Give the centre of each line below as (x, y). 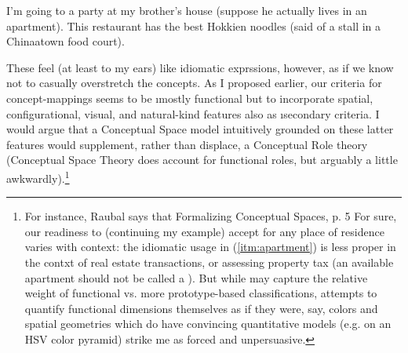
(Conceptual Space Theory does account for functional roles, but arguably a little (202, 160)
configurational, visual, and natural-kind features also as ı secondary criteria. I (193, 113)
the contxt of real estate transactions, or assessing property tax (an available (209, 262)
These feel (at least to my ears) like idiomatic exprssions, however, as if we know (200, 67)
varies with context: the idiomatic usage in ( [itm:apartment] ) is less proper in (210, 247)
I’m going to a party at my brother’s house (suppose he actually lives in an (187, 10)
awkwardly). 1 (38, 176)
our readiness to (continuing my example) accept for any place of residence (204, 231)
